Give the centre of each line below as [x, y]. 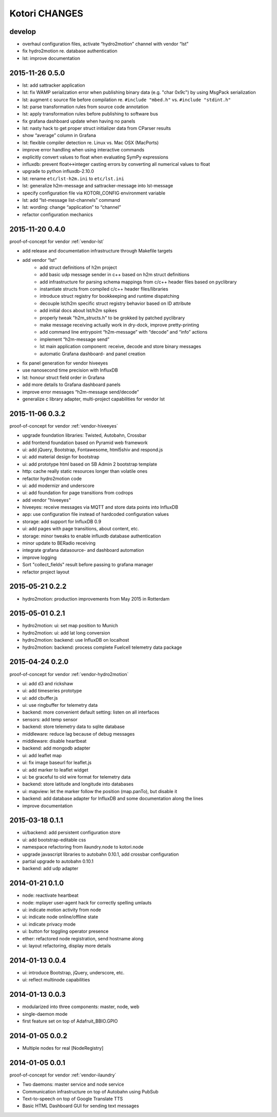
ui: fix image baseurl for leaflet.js [57, 763]
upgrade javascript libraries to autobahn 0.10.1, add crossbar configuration [101, 854]
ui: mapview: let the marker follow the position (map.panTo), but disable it [100, 791]
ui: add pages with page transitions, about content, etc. [81, 529]
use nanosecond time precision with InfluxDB [70, 370]
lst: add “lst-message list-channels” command [71, 200]
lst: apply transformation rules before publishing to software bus [90, 114]
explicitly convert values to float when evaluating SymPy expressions [95, 157]
